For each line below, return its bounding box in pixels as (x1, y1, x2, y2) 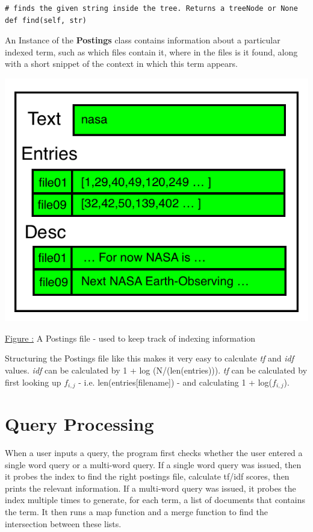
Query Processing (5, 412, 154, 436)
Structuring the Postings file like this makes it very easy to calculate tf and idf (5, 352, 294, 365)
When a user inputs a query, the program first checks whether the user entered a (5, 446, 303, 459)
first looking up (5, 375, 61, 388)
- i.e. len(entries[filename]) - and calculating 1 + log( (78, 375, 273, 388)
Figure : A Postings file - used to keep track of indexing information (5, 331, 256, 344)
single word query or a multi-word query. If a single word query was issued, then (5, 458, 302, 471)
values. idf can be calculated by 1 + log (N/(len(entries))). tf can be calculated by (5, 363, 308, 376)
